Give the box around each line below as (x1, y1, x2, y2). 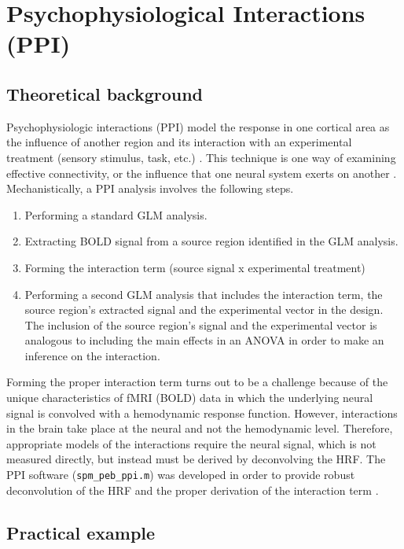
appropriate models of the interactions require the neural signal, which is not (6, 435, 376, 451)
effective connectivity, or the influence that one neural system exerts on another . (6, 164, 397, 181)
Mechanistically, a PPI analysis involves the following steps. (6, 180, 294, 197)
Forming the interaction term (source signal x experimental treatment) (24, 259, 365, 275)
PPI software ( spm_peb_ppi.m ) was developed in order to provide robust (6, 466, 355, 483)
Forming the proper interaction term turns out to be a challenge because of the (6, 374, 388, 390)
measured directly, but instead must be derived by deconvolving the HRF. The (6, 451, 386, 467)
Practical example (6, 520, 156, 544)
